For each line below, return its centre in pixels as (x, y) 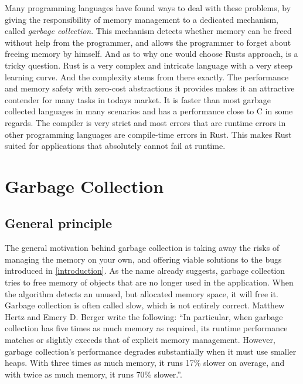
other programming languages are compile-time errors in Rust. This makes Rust (148, 134)
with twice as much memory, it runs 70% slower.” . (93, 374)
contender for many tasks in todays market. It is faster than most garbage (138, 99)
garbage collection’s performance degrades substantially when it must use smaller (151, 351)
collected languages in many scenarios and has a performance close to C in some (149, 111)
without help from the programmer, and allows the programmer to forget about (148, 42)
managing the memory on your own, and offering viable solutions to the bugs (143, 259)
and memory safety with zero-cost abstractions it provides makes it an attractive (150, 88)
